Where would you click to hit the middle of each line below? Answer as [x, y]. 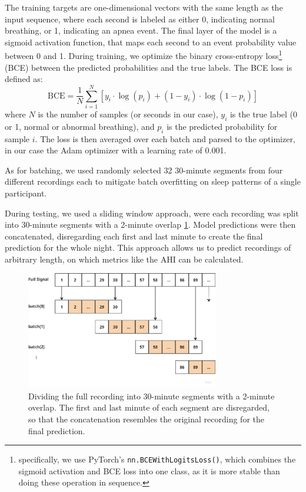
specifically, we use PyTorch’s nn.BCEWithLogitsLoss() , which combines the [157, 459]
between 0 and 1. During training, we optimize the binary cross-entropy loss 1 [144, 55]
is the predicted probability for [222, 126]
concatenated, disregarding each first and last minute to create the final [134, 236]
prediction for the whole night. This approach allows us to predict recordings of [148, 247]
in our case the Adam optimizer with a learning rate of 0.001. [116, 150]
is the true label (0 [264, 114]
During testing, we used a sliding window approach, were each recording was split [152, 213]
